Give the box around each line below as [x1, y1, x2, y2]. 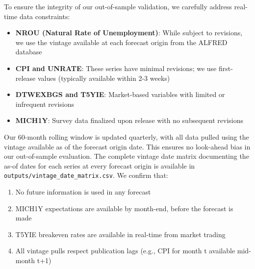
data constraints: [19, 11, 70, 21]
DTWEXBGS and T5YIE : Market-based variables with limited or [15, 89, 225, 99]
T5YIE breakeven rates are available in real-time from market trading [15, 229, 226, 239]
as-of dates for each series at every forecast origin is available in [4, 160, 195, 171]
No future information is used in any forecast [15, 186, 151, 196]
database [15, 47, 42, 57]
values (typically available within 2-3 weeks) [38, 73, 170, 83]
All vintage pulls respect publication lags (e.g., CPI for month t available [15, 245, 235, 256]
